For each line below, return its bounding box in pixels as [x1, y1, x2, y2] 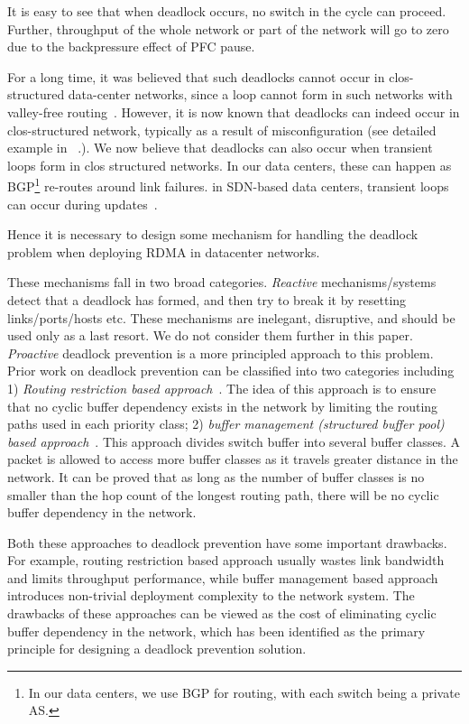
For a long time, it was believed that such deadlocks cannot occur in [7, 67, 385, 86]
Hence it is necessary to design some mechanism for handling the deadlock [7, 225, 418, 244]
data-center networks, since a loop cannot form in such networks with [68, 85, 453, 104]
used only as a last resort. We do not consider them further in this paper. [7, 326, 413, 345]
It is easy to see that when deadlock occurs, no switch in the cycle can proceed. [7, 2, 446, 20]
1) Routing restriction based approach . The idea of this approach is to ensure [7, 378, 437, 397]
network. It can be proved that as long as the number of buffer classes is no [7, 467, 425, 486]
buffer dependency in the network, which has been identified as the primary [7, 621, 426, 640]
